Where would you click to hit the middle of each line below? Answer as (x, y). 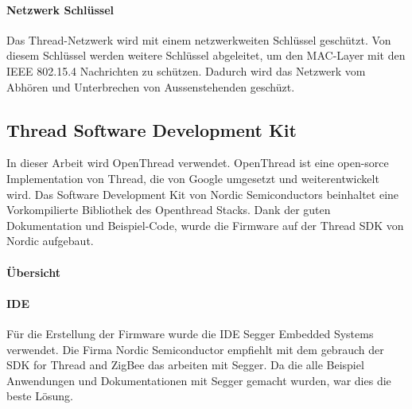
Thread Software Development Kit (152, 129)
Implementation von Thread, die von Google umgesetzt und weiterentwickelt (193, 178)
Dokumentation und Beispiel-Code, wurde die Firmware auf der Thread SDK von (205, 225)
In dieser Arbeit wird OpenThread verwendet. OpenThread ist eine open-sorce (198, 163)
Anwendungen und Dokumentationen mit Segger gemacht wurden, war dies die (199, 380)
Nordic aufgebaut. (50, 241)
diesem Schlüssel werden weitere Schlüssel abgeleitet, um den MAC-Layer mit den (206, 55)
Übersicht (34, 272)
